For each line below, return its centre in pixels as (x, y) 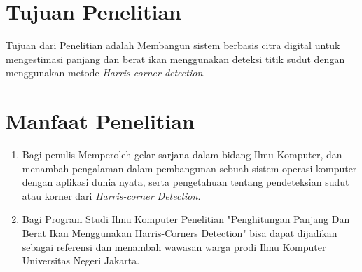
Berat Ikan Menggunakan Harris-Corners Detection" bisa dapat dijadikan (180, 233)
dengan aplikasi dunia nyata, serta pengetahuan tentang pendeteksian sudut (186, 182)
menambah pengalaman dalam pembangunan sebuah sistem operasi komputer (189, 168)
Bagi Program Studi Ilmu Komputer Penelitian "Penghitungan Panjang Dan (186, 219)
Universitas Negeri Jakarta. (81, 260)
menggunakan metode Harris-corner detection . (106, 73)
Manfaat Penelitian (100, 121)
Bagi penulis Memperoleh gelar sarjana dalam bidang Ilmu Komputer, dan (182, 155)
